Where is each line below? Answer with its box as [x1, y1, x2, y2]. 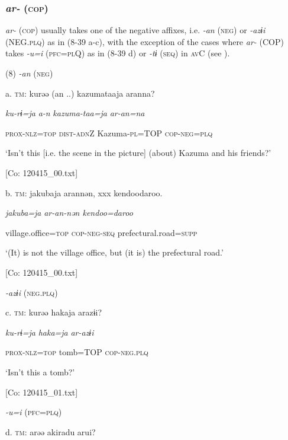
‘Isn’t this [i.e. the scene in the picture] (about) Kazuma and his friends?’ [5, 146, 271, 159]
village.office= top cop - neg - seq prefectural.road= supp [5, 226, 198, 238]
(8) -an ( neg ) [5, 67, 53, 79]
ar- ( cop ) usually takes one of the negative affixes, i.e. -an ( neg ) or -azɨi [5, 24, 266, 36]
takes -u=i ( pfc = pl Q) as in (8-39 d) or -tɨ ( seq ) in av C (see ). [5, 47, 230, 59]
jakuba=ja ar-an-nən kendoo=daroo [5, 206, 133, 219]
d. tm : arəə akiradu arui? [5, 425, 96, 438]
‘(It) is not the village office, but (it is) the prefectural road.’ [5, 246, 224, 259]
